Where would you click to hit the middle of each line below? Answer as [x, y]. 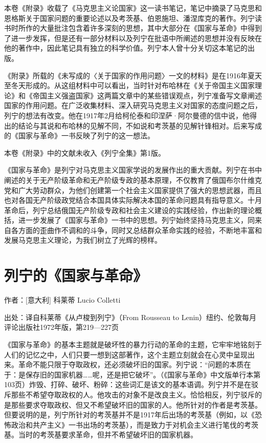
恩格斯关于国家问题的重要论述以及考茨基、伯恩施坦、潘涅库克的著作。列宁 [129, 18]
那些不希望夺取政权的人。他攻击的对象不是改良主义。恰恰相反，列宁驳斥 [133, 394]
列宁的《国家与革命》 [76, 275]
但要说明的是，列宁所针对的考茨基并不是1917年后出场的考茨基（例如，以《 [129, 415]
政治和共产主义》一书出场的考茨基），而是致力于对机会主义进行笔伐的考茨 [135, 424]
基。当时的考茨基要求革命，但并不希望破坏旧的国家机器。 [101, 435]
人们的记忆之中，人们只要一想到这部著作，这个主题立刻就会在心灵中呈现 [126, 354]
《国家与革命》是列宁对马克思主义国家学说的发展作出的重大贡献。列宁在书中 [133, 170]
